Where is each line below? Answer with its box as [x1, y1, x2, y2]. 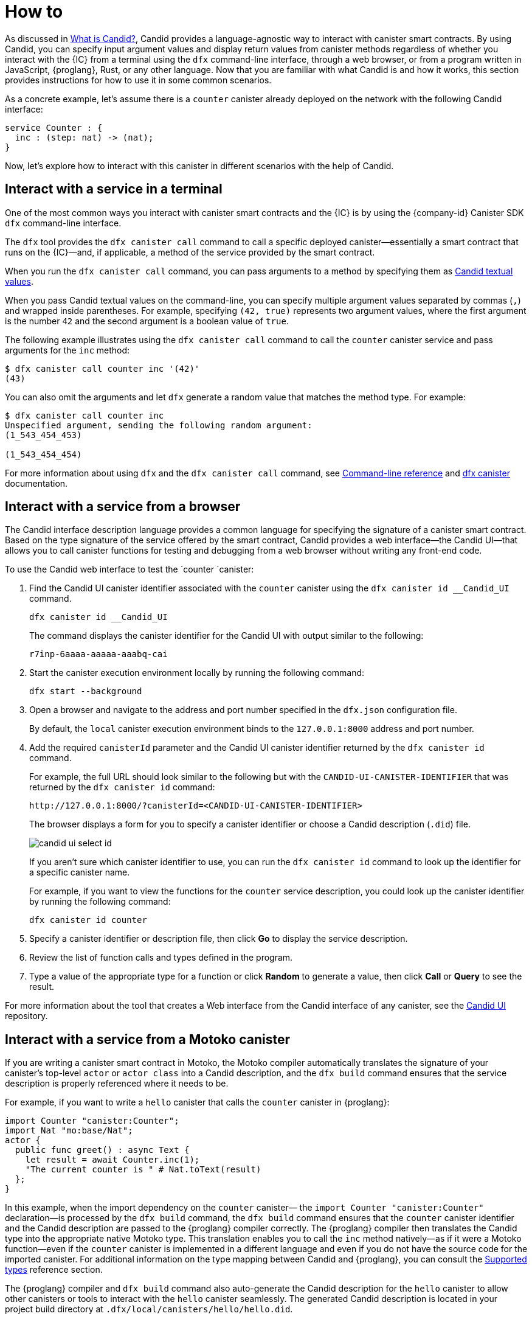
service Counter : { [5, 122, 103, 133]
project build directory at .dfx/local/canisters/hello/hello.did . [5, 1304, 293, 1315]
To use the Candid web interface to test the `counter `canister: [5, 564, 254, 575]
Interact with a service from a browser [5, 499, 241, 515]
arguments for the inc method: [5, 344, 130, 355]
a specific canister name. [29, 867, 130, 878]
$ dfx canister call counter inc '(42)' [5, 363, 200, 374]
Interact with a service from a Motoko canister [5, 1031, 290, 1047]
